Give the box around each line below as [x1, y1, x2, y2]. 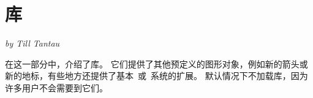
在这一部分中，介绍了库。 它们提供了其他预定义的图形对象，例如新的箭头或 [5, 57, 308, 70]
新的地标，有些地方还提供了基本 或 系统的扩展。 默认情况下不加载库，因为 [5, 69, 308, 82]
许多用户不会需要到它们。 [5, 81, 108, 94]
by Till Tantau [5, 37, 60, 50]
